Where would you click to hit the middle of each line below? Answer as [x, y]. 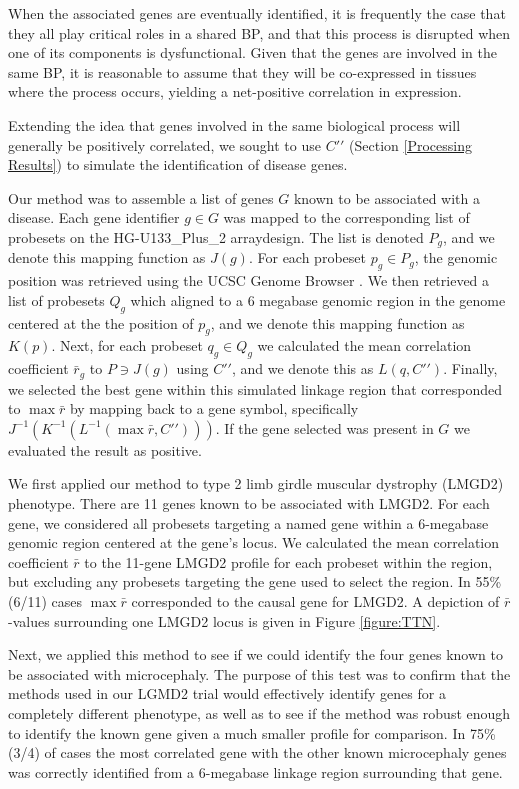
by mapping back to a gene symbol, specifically [214, 408]
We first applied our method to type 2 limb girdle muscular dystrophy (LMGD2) [256, 483]
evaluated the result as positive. [105, 449]
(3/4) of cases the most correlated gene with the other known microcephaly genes [257, 752]
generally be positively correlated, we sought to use [164, 144]
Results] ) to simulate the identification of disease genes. [178, 164]
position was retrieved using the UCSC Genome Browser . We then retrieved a [249, 280]
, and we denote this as [302, 368]
